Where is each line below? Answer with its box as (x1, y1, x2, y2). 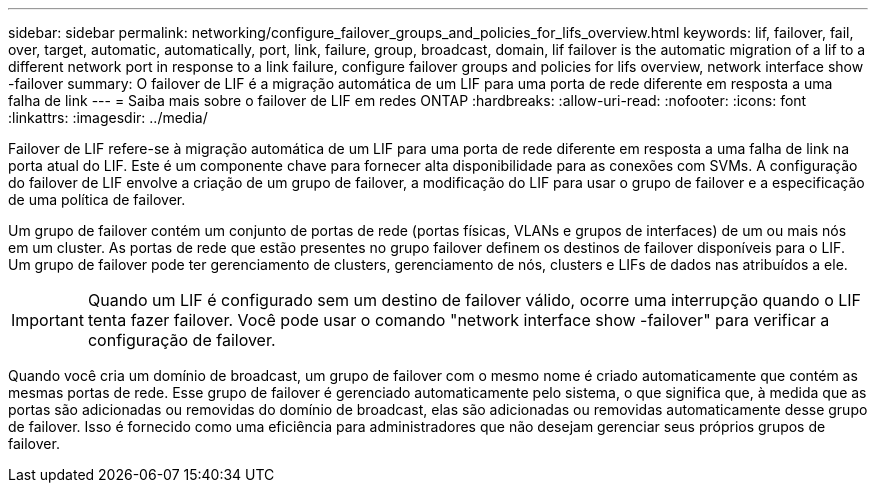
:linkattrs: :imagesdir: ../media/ (8, 109, 208, 126)
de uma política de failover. (8, 191, 186, 208)
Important (11, 310, 84, 330)
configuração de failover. (87, 330, 276, 350)
